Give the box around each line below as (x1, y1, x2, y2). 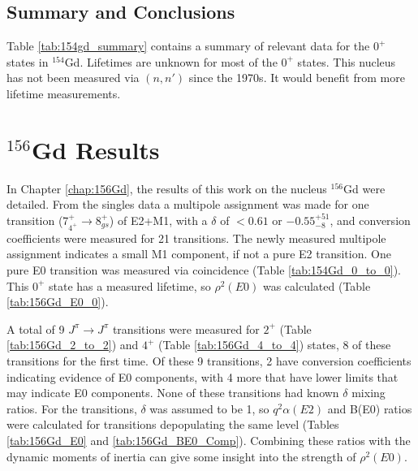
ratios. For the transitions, (6, 400, 137, 417)
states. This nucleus (297, 53, 396, 70)
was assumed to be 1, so (149, 400, 269, 417)
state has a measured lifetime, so (49, 277, 211, 294)
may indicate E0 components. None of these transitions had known (6, 384, 339, 401)
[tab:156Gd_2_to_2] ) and (6, 336, 139, 353)
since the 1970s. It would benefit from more (188, 69, 405, 86)
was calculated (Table (262, 277, 371, 294)
